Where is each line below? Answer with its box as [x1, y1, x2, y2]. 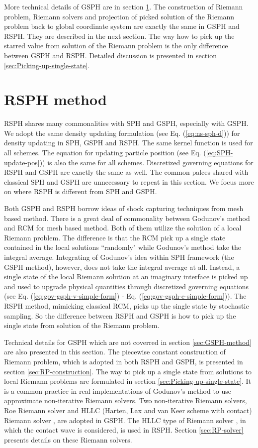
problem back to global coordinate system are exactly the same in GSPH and [4, 21, 240, 31]
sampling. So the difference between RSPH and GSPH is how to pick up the [4, 310, 236, 321]
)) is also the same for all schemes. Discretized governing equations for [39, 157, 254, 167]
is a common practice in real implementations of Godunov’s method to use [4, 385, 232, 396]
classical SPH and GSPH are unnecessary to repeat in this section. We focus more [4, 176, 254, 187]
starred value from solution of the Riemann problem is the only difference [4, 40, 228, 51]
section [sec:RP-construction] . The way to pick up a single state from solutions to [4, 366, 252, 376]
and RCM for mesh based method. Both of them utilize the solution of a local [4, 223, 242, 233]
